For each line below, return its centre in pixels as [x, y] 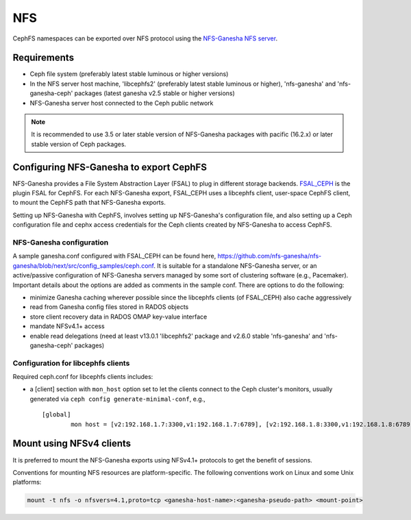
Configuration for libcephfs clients [71, 363]
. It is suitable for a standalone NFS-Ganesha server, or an [235, 265]
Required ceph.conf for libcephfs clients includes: [83, 377]
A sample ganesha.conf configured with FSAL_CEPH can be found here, [114, 256]
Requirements [43, 58]
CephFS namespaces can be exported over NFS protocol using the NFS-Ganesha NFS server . [145, 38]
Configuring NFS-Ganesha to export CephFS [110, 167]
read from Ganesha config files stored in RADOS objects [109, 307]
